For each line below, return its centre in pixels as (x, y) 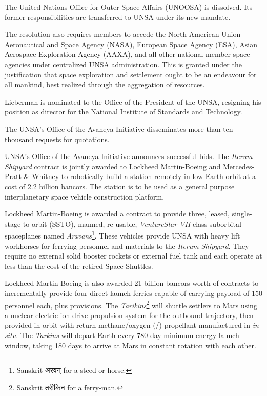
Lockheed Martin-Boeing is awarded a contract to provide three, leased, (117, 214)
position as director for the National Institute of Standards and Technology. (124, 112)
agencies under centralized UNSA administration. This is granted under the (123, 64)
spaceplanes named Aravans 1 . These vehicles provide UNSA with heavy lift (122, 235)
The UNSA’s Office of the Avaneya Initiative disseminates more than (113, 128)
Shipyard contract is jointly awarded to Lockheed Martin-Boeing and (113, 166)
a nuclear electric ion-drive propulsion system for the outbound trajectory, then (129, 315)
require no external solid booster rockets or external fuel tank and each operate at (133, 256)
